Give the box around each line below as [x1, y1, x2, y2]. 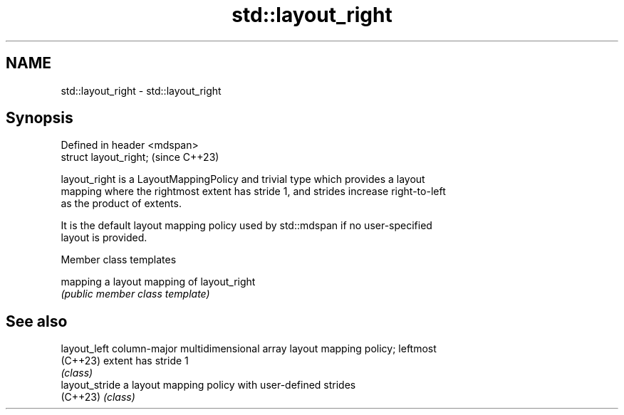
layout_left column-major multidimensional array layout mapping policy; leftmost [61, 342, 437, 355]
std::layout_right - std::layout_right [61, 84, 222, 97]
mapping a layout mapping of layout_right [61, 275, 256, 288]
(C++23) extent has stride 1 [61, 354, 189, 367]
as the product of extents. [61, 197, 182, 210]
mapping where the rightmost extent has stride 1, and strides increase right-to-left [61, 185, 446, 198]
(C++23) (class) [61, 391, 135, 404]
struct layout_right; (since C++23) [61, 151, 219, 164]
